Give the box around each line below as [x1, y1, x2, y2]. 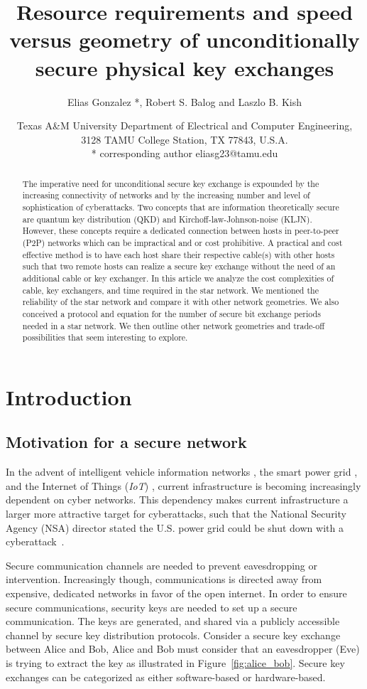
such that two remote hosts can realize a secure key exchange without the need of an [22, 260, 336, 272]
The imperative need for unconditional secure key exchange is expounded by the [22, 177, 319, 189]
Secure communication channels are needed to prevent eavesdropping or [6, 557, 317, 572]
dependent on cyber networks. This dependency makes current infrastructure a [6, 492, 349, 507]
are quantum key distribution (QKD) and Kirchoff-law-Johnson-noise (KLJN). [22, 213, 312, 225]
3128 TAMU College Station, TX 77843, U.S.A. [81, 132, 288, 146]
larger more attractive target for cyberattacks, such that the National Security [6, 506, 346, 521]
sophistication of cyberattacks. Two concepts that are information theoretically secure [22, 201, 339, 213]
